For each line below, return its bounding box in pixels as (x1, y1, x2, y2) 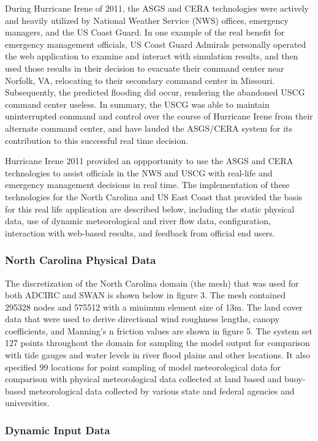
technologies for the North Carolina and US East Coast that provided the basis (5, 190, 303, 203)
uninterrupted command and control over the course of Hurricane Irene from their (5, 110, 313, 123)
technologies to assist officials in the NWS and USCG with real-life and (5, 166, 273, 179)
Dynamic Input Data (5, 422, 110, 437)
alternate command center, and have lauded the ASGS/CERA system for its (5, 121, 293, 134)
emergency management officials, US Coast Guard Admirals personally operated (5, 37, 306, 50)
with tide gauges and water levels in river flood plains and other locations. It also (5, 349, 310, 361)
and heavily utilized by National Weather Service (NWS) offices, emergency (5, 13, 289, 26)
